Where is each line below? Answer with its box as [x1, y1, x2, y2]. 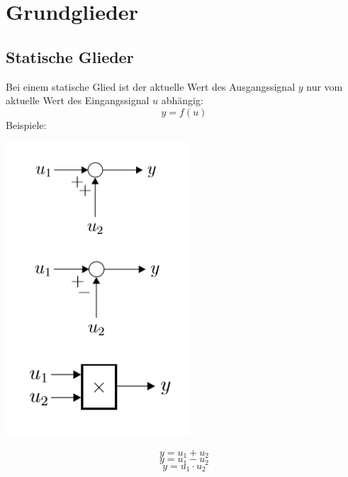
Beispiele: [6, 117, 47, 132]
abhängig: [161, 93, 203, 108]
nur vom [306, 79, 343, 94]
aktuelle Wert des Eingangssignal [6, 93, 150, 108]
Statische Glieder [6, 45, 134, 67]
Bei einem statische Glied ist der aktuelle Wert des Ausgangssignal [6, 79, 296, 94]
